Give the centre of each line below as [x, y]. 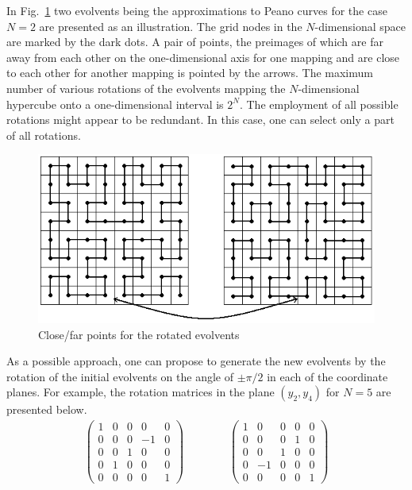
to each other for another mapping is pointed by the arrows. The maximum [190, 73]
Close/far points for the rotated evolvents [139, 334]
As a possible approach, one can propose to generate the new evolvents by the [196, 361]
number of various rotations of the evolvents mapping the [146, 88]
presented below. [47, 409]
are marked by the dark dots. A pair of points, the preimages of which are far [195, 42]
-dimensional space [360, 26]
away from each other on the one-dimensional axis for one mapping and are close [203, 57]
